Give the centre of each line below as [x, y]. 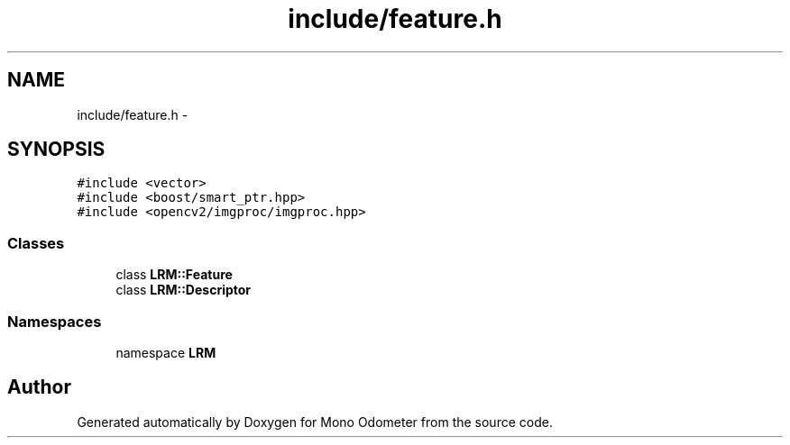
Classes [36, 243]
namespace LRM [166, 352]
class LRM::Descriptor [184, 290]
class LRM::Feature [174, 275]
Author [39, 387]
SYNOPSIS [56, 150]
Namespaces [55, 321]
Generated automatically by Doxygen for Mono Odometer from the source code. [315, 422]
